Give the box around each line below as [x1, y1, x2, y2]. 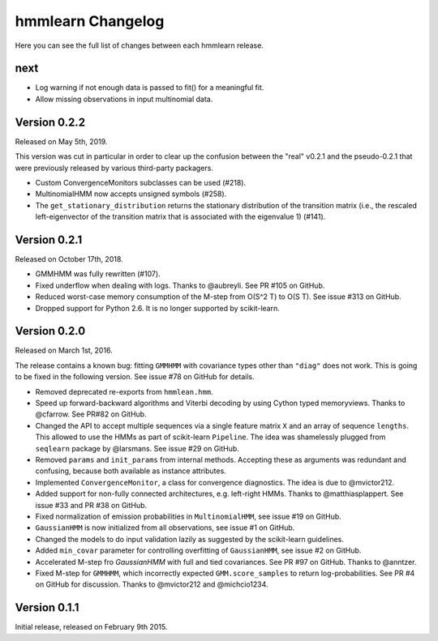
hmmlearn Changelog [15, 12, 165, 30]
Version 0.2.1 [15, 233, 83, 246]
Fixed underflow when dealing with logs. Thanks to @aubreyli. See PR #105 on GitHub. [35, 280, 325, 290]
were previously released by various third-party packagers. [15, 163, 214, 173]
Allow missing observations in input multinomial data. [35, 94, 213, 104]
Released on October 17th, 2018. [15, 254, 123, 263]
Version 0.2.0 [15, 324, 86, 338]
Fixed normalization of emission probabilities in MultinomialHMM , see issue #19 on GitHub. [35, 511, 342, 521]
